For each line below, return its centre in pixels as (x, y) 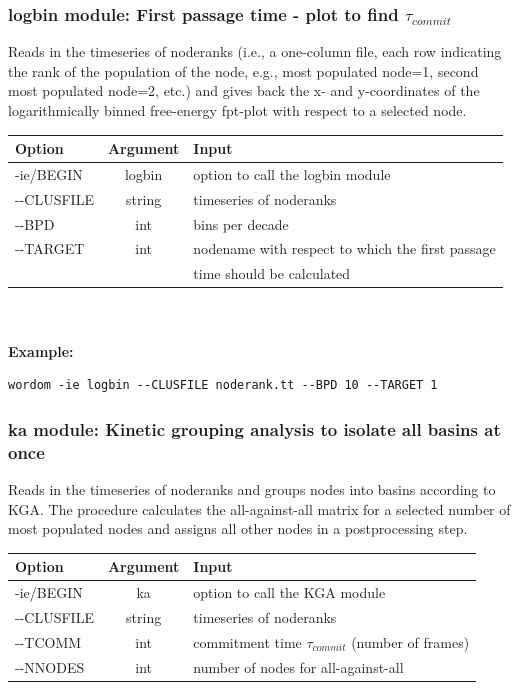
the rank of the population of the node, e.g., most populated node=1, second (243, 70)
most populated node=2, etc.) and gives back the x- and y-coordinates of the (244, 90)
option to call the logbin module (292, 173)
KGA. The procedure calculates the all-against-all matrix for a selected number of (259, 508)
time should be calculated (272, 273)
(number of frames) (410, 641)
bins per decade (241, 223)
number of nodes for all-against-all (298, 666)
